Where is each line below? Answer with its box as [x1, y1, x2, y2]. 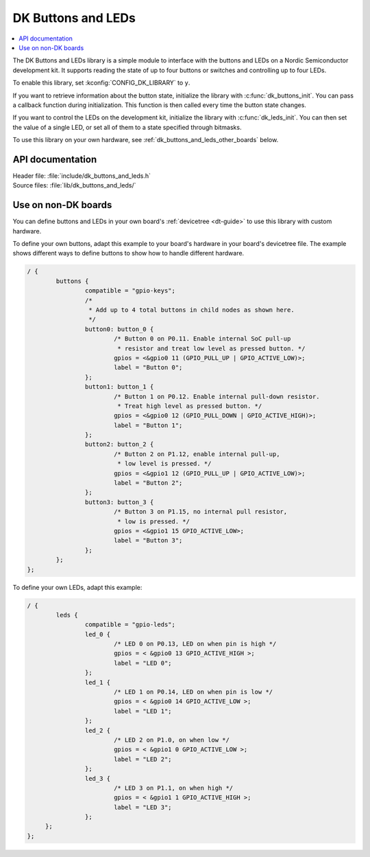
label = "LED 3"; [113, 803, 172, 811]
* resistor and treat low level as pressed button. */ [117, 344, 306, 352]
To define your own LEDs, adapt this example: [12, 583, 143, 591]
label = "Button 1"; [113, 421, 183, 429]
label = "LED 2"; [113, 755, 172, 763]
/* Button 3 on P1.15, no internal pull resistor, [113, 508, 288, 516]
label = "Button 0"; [113, 364, 183, 372]
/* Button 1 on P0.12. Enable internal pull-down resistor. [113, 392, 320, 400]
